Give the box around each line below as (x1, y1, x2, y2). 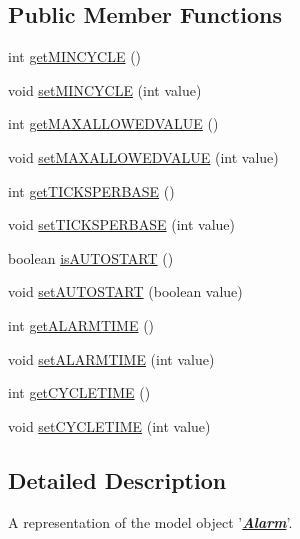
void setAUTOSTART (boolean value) (8, 281, 243, 302)
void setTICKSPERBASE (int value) (8, 214, 236, 235)
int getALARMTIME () (8, 314, 155, 335)
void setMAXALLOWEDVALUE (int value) (8, 146, 279, 167)
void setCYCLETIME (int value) (8, 415, 211, 436)
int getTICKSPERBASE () (8, 180, 175, 201)
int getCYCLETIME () (8, 382, 151, 403)
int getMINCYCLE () (8, 46, 142, 67)
